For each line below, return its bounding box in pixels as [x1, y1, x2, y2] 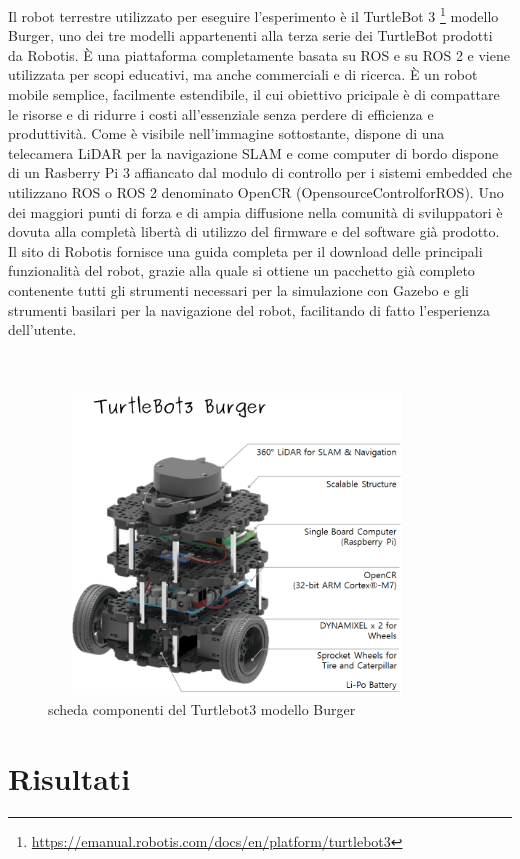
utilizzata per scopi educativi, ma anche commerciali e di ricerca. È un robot [8, 64, 478, 85]
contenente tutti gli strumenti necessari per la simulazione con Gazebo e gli [8, 279, 469, 300]
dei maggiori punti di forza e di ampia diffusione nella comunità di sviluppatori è [8, 201, 503, 222]
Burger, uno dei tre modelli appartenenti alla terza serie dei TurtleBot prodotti [8, 25, 493, 46]
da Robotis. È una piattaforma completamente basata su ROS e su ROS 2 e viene [8, 44, 510, 65]
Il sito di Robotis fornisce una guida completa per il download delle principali [8, 240, 483, 261]
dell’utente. [8, 319, 77, 340]
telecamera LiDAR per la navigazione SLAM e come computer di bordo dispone [8, 142, 499, 163]
